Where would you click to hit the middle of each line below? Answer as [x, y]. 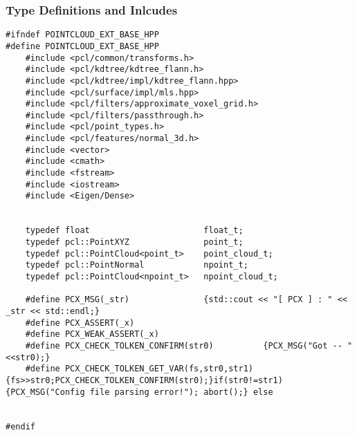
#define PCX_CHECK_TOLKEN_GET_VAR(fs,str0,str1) [139, 369]
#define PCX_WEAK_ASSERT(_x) [92, 334]
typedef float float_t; [134, 231]
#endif [20, 426]
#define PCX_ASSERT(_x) [80, 323]
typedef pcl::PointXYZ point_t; [134, 242]
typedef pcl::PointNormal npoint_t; [137, 265]
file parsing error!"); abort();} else [181, 392]
